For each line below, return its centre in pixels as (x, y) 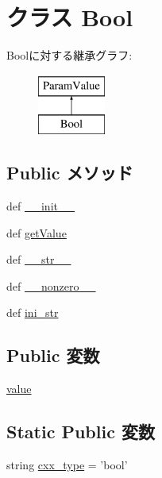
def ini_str (33, 312)
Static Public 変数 (81, 432)
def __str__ (39, 259)
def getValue (37, 232)
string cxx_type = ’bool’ (67, 465)
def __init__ (40, 206)
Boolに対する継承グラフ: (69, 55)
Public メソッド (70, 173)
